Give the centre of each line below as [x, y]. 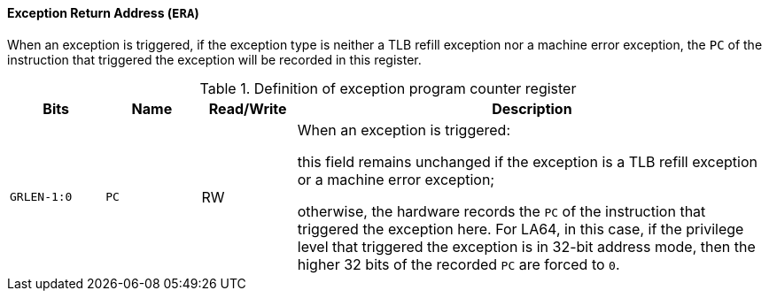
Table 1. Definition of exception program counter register [388, 88]
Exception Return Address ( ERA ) [103, 13]
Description [532, 108]
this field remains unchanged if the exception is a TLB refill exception [527, 161]
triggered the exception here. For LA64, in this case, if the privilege [520, 229]
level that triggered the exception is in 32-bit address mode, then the [526, 246]
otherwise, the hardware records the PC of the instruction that [501, 211]
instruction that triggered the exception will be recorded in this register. [214, 59]
